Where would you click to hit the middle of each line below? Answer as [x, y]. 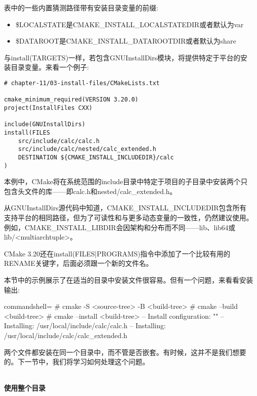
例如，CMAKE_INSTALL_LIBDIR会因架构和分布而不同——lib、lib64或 [120, 227]
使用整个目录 [25, 388]
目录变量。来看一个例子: [50, 67]
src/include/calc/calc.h [59, 141]
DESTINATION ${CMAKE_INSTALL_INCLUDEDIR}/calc [96, 157]
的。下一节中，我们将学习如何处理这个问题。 [77, 362]
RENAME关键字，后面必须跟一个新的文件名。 [79, 263]
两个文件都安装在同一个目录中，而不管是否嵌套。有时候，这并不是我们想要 [125, 352]
